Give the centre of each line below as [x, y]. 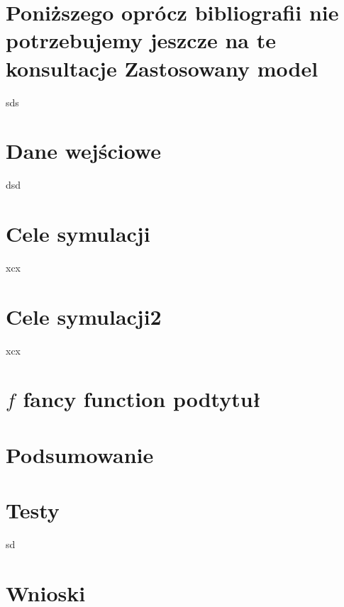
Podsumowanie [80, 454]
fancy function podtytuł [142, 399]
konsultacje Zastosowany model [162, 68]
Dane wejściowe [83, 151]
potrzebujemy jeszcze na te [141, 40]
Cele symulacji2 [84, 316]
